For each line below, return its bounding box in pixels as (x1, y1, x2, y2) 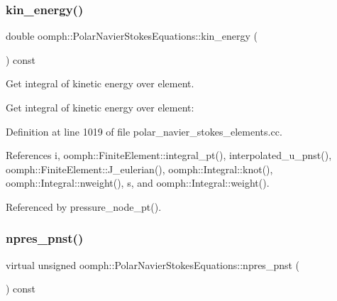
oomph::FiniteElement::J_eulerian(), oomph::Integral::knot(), (6, 161, 273, 176)
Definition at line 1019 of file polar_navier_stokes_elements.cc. (6, 124, 282, 138)
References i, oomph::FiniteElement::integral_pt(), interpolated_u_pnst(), (6, 148, 332, 163)
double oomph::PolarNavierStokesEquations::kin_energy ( (6, 28, 258, 43)
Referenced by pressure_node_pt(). (6, 199, 162, 214)
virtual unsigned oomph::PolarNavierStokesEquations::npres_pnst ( (6, 257, 300, 272)
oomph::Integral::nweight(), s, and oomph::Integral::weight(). (6, 175, 270, 190)
